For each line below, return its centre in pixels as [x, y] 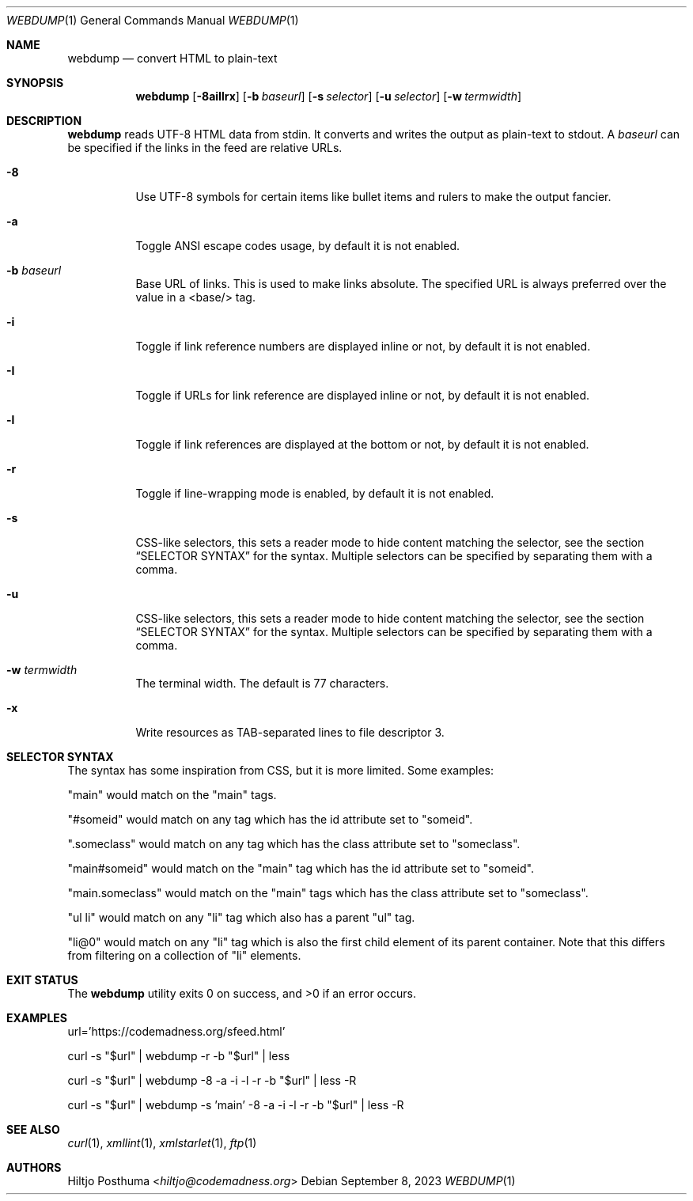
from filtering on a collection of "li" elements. [184, 955]
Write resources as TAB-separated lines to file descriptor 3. [290, 732]
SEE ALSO [33, 1129]
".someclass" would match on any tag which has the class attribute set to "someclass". [294, 844]
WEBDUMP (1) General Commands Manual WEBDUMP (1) [153, 20]
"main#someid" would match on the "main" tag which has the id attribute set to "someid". [301, 868]
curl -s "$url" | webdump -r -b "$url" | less [179, 1056]
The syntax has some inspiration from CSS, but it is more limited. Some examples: [281, 770]
